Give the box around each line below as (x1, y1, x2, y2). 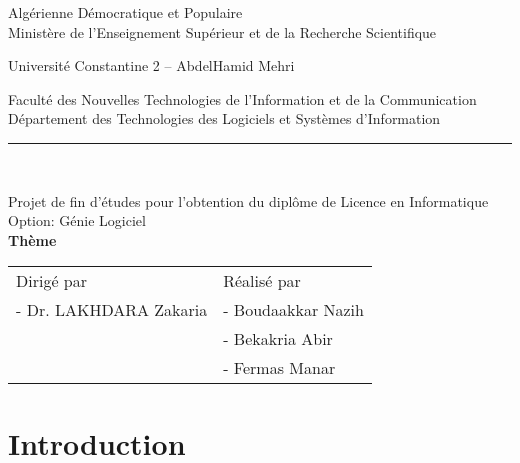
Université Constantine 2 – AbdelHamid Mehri (8, 55, 295, 76)
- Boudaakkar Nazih (223, 298, 364, 322)
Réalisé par (223, 269, 301, 293)
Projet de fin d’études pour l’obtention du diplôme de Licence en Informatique (8, 190, 489, 211)
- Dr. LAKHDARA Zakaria (16, 298, 208, 322)
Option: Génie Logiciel (8, 210, 146, 231)
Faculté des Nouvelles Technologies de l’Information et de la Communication (8, 88, 477, 109)
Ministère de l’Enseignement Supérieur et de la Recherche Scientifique (8, 21, 437, 42)
